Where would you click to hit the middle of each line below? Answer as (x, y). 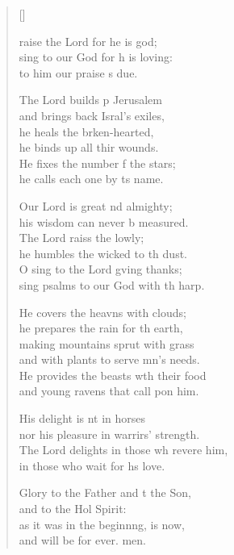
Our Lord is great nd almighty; (96, 205)
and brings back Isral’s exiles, (92, 115)
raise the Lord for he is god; (88, 41)
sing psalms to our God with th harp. (112, 284)
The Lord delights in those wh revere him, (123, 450)
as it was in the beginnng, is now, (102, 524)
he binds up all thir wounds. (89, 147)
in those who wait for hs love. (92, 465)
